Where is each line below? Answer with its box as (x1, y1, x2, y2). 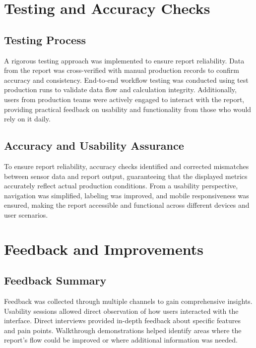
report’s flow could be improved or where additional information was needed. (4, 335, 238, 345)
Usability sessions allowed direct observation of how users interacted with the (4, 305, 239, 316)
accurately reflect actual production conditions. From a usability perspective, (4, 180, 238, 191)
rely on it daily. (4, 114, 51, 124)
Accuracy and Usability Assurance (4, 138, 184, 153)
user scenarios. (4, 209, 48, 220)
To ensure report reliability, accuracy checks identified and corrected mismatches (4, 161, 249, 171)
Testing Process (4, 32, 86, 47)
